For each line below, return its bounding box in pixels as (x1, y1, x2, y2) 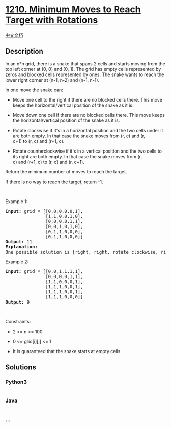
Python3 (5, 379, 27, 386)
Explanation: (5, 244, 38, 249)
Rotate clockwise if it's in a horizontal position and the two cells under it (12, 127, 163, 133)
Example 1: (5, 198, 28, 205)
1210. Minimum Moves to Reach (5, 4, 141, 15)
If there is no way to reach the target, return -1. (5, 179, 103, 185)
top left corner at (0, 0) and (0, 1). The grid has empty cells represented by (5, 66, 161, 72)
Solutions (5, 363, 37, 372)
